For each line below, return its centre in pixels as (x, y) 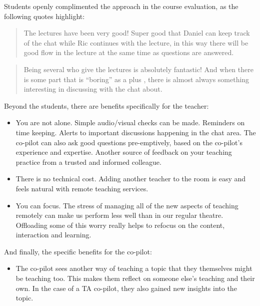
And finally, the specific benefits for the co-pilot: (78, 251)
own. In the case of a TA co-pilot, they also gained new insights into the (126, 288)
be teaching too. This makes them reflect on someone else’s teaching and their (135, 278)
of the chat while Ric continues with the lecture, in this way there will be (136, 42)
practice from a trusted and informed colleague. (88, 162)
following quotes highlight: (44, 16)
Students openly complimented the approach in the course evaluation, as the (121, 6)
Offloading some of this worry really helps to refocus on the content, (120, 225)
